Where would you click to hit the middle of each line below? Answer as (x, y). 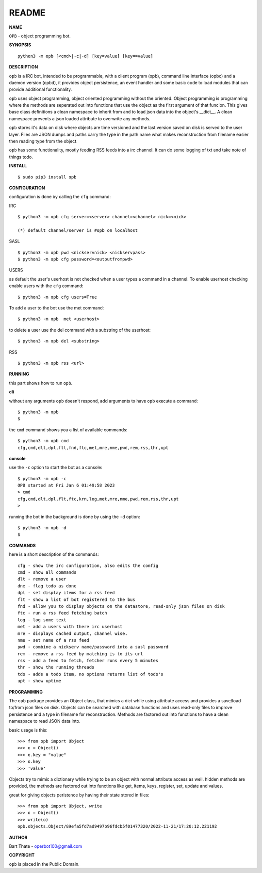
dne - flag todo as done (47, 586)
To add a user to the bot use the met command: (57, 308)
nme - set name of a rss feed (54, 640)
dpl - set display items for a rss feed (66, 593)
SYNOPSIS (20, 45)
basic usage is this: (28, 730)
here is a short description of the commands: (54, 554)
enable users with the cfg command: (46, 286)
